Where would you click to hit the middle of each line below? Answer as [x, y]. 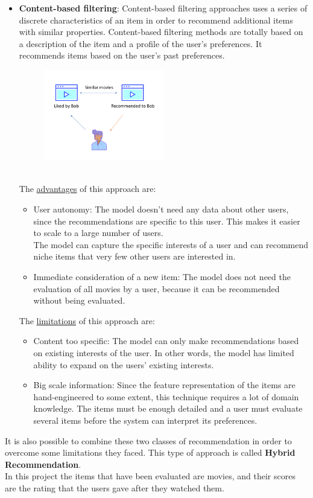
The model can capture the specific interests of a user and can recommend [171, 244]
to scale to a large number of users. [98, 233]
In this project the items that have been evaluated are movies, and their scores [150, 476]
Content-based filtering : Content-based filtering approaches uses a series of [163, 8]
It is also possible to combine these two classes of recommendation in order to [148, 440]
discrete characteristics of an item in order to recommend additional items [156, 20]
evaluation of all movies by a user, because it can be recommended [156, 288]
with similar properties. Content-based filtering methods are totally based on [161, 32]
